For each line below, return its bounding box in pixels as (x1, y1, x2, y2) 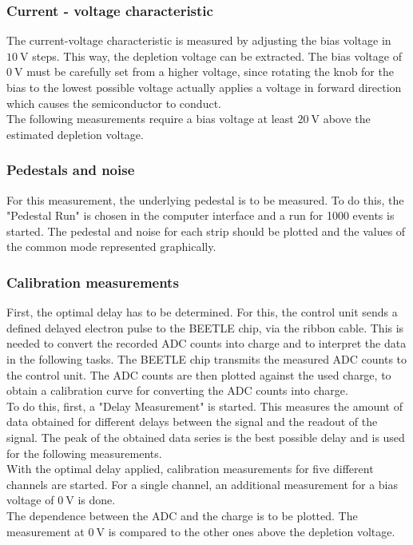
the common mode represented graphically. (6, 238, 216, 255)
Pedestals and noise (6, 160, 135, 180)
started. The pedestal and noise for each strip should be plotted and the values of (6, 222, 406, 239)
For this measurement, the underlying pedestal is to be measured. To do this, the (6, 191, 404, 208)
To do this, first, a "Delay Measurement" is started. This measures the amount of (6, 397, 403, 414)
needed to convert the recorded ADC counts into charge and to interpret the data (6, 335, 407, 352)
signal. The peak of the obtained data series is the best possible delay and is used (6, 428, 405, 445)
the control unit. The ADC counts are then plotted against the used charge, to (6, 366, 391, 383)
